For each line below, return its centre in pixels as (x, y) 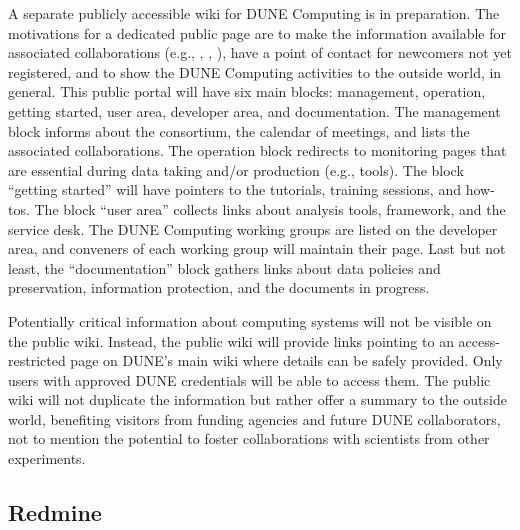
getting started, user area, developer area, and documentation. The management (254, 110)
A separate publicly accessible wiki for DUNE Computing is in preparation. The (254, 13)
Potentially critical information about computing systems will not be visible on (250, 320)
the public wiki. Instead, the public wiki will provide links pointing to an (231, 340)
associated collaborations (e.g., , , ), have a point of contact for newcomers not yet (260, 52)
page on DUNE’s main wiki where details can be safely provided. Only (286, 360)
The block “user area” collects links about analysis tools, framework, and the (270, 208)
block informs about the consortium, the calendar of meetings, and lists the (239, 130)
